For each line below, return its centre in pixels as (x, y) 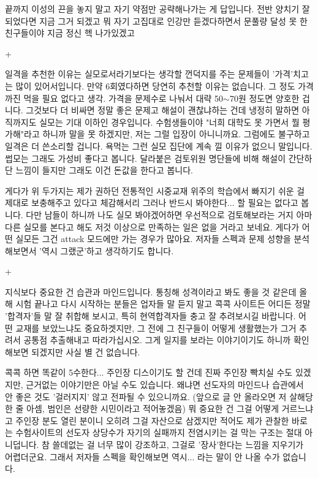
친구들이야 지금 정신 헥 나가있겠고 (70, 33)
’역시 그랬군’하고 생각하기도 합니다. (107, 250)
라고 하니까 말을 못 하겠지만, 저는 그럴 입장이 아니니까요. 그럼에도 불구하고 (167, 134)
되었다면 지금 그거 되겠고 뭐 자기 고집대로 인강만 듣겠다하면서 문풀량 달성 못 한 (156, 21)
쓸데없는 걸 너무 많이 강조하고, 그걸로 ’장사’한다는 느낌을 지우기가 (178, 444)
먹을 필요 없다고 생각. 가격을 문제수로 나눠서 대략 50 (123, 98)
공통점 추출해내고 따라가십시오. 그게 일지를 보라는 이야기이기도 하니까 (157, 340)
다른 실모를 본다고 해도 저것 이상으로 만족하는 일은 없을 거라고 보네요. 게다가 (152, 226)
